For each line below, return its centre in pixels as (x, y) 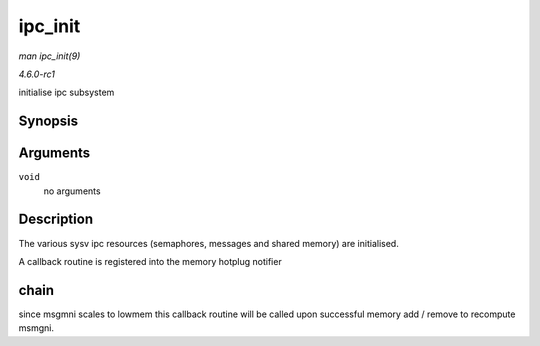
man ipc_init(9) (49, 56)
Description (56, 219)
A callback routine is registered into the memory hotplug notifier (150, 261)
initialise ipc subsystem (66, 92)
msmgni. (36, 328)
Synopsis (48, 121)
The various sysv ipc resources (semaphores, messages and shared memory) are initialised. (208, 243)
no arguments (72, 191)
